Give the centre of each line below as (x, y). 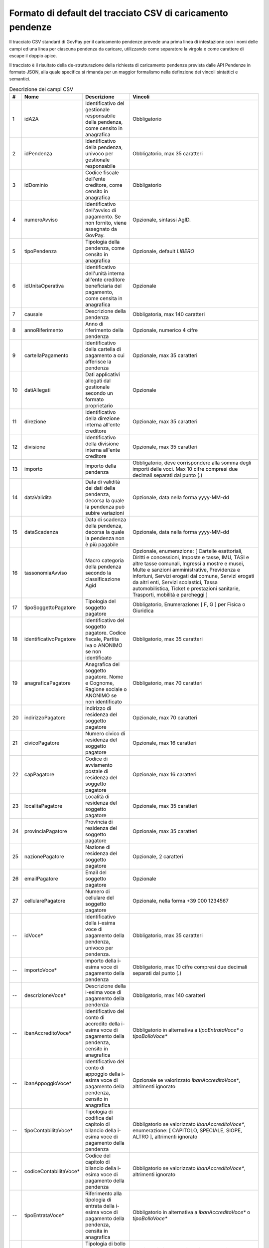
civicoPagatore (42, 743)
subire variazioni (105, 513)
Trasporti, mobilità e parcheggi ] (170, 595)
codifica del (99, 1118)
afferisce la (98, 362)
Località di (97, 797)
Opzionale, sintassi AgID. (162, 220)
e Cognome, (100, 683)
